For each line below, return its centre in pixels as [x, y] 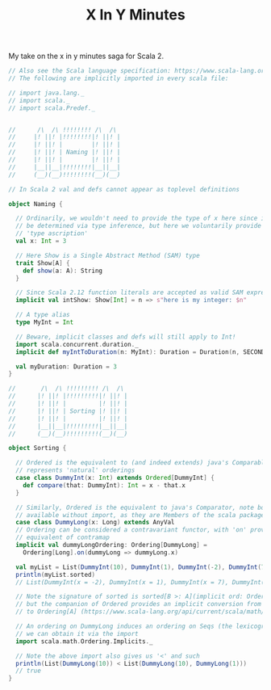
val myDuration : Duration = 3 [66, 366]
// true [29, 671]
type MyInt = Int [45, 322]
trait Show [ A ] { [43, 263]
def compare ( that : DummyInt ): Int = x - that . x [104, 485]
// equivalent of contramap [63, 538]
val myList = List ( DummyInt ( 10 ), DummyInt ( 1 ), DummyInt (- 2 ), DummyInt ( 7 [140, 567]
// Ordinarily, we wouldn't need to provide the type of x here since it [142, 219]
